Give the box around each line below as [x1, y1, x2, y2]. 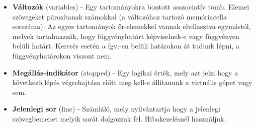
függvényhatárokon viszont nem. [12, 50, 112, 60]
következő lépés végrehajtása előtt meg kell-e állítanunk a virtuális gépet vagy [12, 77, 252, 87]
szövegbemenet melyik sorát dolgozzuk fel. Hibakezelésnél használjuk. [12, 113, 226, 123]
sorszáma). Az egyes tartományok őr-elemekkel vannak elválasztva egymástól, [12, 21, 251, 31]
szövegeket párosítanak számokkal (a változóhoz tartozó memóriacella [12, 11, 227, 21]
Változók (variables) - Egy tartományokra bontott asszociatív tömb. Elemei [12, 1, 249, 11]
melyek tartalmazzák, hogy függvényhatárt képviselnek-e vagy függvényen [12, 30, 239, 41]
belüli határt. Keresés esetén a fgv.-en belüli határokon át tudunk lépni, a [12, 40, 239, 51]
